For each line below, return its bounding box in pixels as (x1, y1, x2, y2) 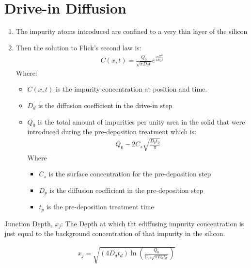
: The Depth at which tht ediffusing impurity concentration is (61, 218, 244, 228)
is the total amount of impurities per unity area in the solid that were (38, 116, 245, 126)
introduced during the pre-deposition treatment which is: (27, 126, 196, 137)
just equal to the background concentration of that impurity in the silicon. (4, 228, 225, 238)
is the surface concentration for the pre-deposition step (48, 169, 211, 179)
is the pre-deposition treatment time (46, 202, 154, 212)
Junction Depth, (4, 218, 53, 228)
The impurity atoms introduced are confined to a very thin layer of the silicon (16, 26, 248, 36)
